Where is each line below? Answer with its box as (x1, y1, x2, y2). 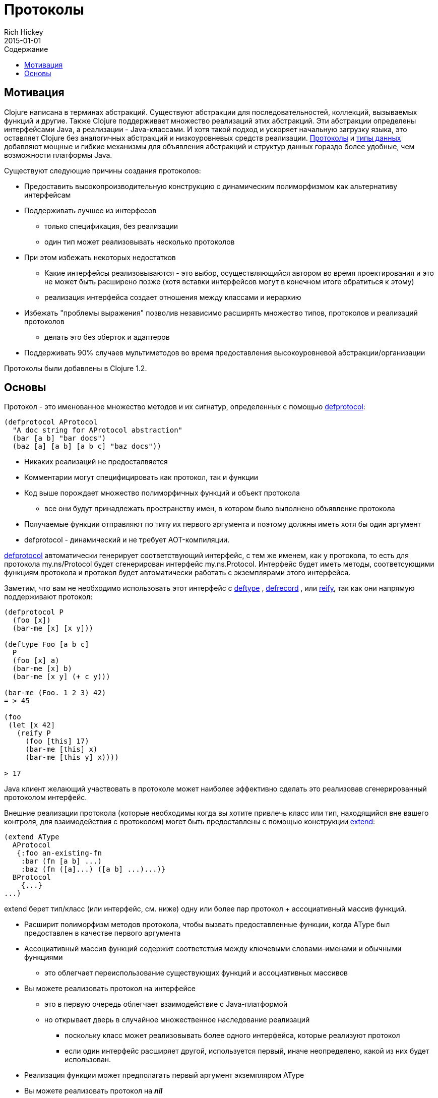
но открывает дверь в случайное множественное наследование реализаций (44, 1015, 310, 1024)
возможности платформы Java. (4, 150, 112, 159)
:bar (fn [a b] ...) (21, 857, 102, 866)
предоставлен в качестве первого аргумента (24, 929, 181, 938)
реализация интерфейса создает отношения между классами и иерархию (44, 292, 301, 301)
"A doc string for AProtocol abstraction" (12, 426, 183, 435)
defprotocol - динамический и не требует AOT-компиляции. (24, 535, 230, 544)
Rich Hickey (4, 27, 43, 36)
